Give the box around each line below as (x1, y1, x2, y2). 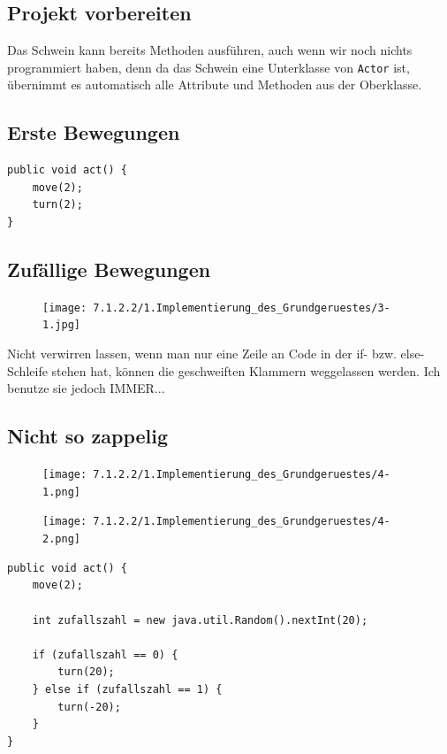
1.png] (42, 485, 80, 498)
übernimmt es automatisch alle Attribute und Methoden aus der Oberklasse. (7, 75, 422, 94)
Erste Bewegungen (7, 119, 180, 146)
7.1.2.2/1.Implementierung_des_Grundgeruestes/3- (93, 301, 390, 314)
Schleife (7, 361, 48, 380)
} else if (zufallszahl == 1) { (32, 682, 223, 696)
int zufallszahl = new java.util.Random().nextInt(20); (32, 613, 368, 627)
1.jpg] (42, 319, 80, 332)
